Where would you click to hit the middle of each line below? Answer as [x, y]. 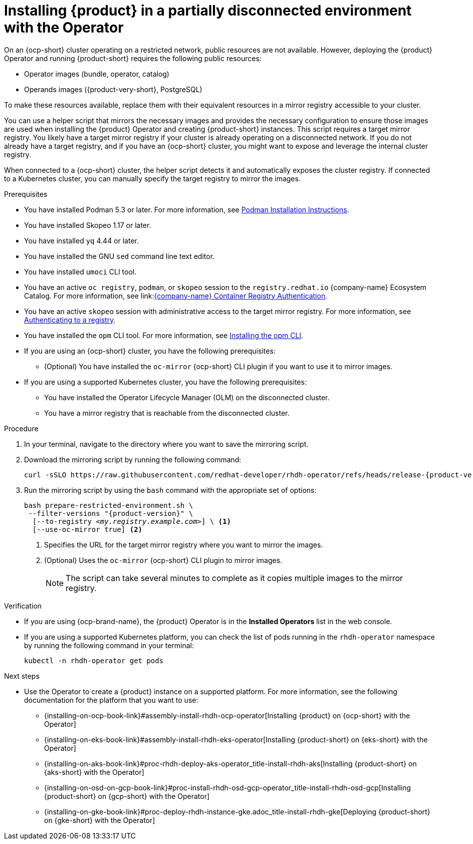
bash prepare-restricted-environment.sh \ [109, 505]
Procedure [21, 428]
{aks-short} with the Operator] [94, 772]
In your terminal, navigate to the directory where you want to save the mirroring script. [166, 444]
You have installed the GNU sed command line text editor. [120, 256]
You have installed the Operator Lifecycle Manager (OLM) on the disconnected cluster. [187, 397]
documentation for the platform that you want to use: [111, 700]
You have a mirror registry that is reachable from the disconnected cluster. [167, 413]
